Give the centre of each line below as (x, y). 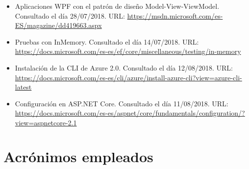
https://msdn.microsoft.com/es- (175, 15)
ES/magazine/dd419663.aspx (58, 25)
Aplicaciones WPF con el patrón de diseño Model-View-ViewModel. (117, 6)
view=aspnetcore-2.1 (46, 122)
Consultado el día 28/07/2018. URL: (70, 15)
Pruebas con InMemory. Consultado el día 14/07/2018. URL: (107, 41)
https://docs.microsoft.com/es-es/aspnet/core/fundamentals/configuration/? (130, 113)
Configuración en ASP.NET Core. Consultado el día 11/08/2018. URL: (122, 103)
